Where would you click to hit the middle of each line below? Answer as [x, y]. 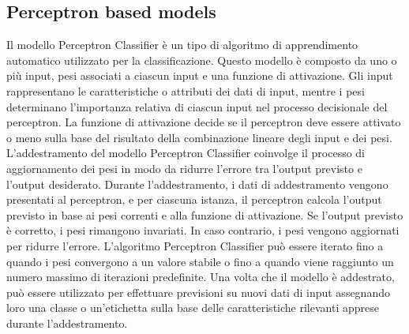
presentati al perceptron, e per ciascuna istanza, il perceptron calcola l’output [194, 199]
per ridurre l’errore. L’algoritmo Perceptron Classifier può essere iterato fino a [195, 245]
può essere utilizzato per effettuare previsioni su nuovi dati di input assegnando [198, 292]
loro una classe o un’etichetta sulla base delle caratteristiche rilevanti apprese [193, 308]
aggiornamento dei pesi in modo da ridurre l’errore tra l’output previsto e [184, 168]
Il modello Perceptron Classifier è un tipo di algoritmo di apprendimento [182, 45]
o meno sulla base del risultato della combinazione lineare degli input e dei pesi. [199, 137]
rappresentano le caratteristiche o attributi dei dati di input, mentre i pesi [186, 90]
